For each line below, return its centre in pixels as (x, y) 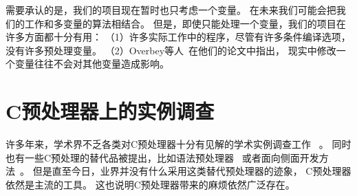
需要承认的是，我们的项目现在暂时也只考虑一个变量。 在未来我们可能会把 (171, 10)
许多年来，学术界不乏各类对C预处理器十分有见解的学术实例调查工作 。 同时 (178, 144)
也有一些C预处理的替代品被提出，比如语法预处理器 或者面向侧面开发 (162, 157)
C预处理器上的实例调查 (110, 111)
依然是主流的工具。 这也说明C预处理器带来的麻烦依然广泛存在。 (150, 184)
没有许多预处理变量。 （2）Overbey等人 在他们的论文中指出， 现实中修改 (171, 50)
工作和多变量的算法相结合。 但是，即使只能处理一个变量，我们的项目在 (185, 23)
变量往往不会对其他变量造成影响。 (92, 64)
